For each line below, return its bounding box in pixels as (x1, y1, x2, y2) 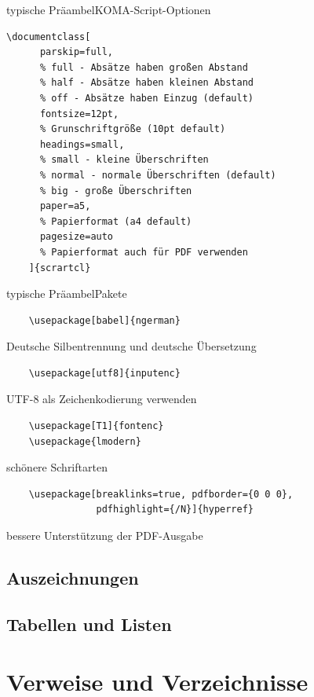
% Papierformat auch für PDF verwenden (39, 246, 248, 258)
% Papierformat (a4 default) (39, 215, 192, 227)
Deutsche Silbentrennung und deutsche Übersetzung (6, 338, 257, 354)
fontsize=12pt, (39, 108, 119, 119)
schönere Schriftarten (6, 459, 108, 475)
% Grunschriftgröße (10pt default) (39, 123, 226, 135)
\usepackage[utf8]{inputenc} (28, 367, 181, 379)
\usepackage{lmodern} (28, 435, 141, 447)
